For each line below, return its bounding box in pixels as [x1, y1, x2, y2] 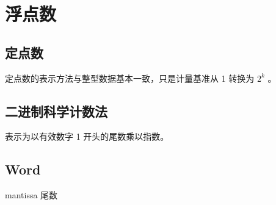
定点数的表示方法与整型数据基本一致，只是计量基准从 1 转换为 [5, 71, 255, 84]
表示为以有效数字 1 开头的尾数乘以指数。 [5, 130, 169, 143]
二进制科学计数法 [5, 101, 107, 120]
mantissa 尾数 [5, 189, 58, 201]
